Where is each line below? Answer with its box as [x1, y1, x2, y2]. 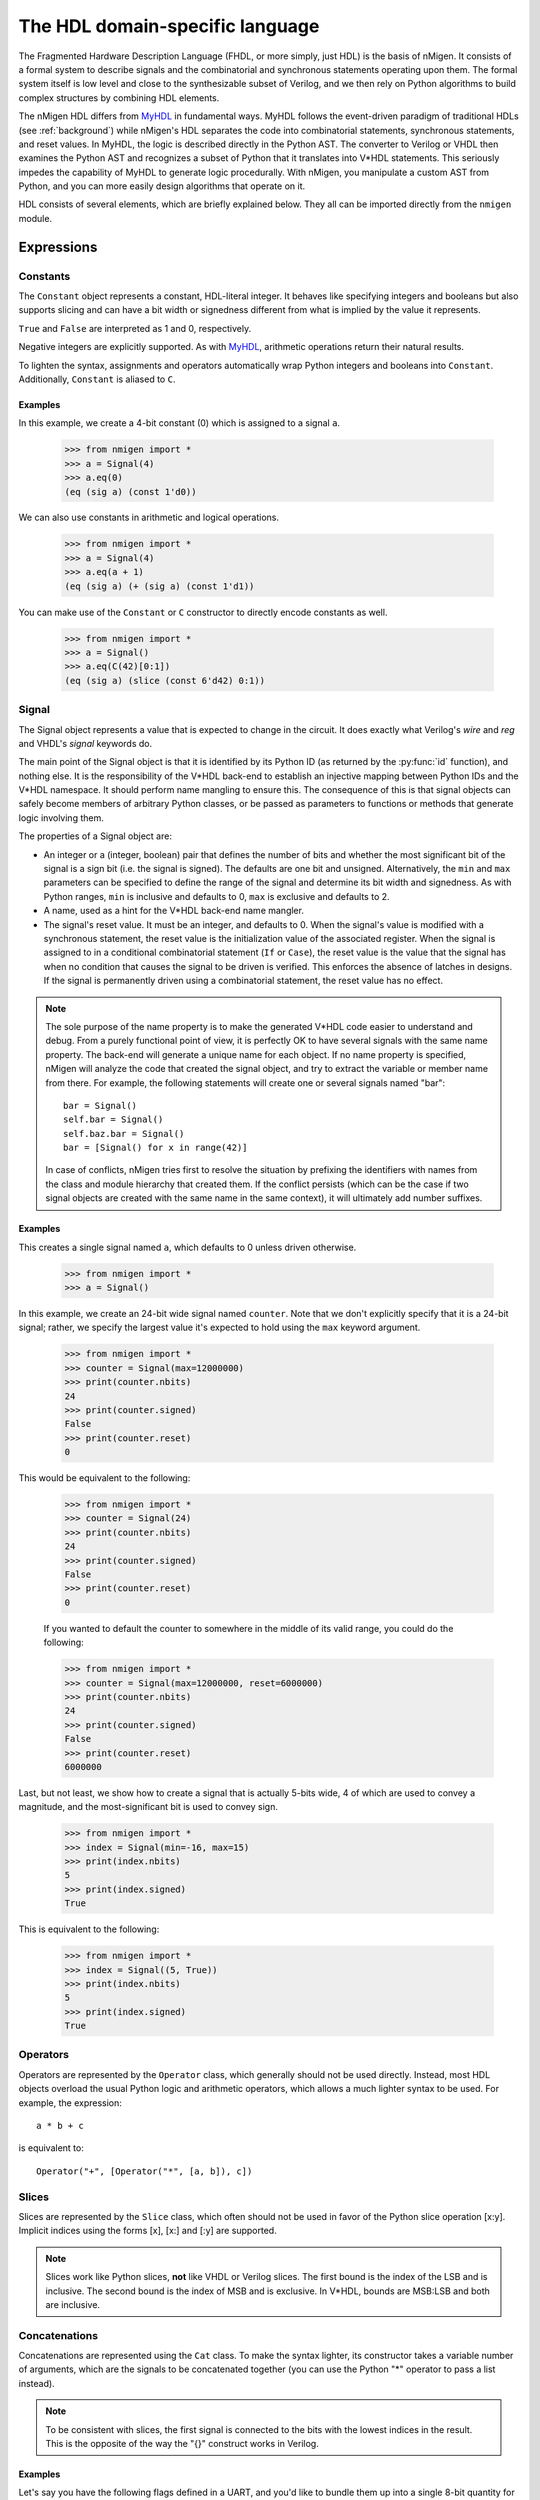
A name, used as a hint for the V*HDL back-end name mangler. [43, 905, 305, 917]
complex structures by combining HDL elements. [18, 91, 220, 104]
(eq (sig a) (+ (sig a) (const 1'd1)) [64, 580, 255, 592]
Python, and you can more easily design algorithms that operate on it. [18, 180, 306, 192]
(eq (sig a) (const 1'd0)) [64, 486, 197, 497]
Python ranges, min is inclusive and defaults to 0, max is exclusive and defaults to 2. [43, 890, 390, 902]
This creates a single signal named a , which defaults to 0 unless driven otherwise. [18, 1241, 357, 1253]
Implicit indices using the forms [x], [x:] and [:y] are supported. [18, 2225, 277, 2237]
